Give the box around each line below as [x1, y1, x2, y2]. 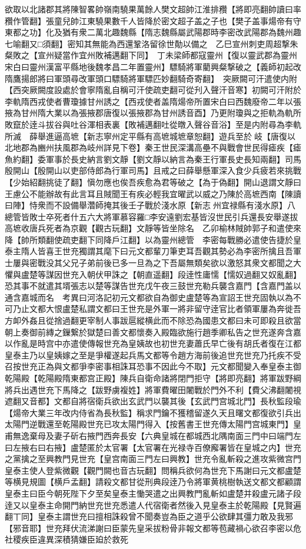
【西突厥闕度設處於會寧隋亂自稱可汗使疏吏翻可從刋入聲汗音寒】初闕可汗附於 [5, 84, 301, 96]
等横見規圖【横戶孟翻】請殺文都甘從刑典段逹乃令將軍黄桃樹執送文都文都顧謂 [5, 475, 301, 488]
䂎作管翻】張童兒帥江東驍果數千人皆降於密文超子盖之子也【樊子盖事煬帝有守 [5, 14, 301, 26]
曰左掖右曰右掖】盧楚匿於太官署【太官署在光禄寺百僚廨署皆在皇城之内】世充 [5, 441, 301, 453]
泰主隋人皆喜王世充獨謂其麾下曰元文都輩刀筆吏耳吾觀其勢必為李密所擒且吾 [5, 245, 293, 257]
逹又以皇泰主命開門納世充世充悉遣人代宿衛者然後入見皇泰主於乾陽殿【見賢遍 [5, 498, 301, 511]
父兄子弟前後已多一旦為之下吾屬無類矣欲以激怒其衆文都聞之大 [62, 257, 301, 269]
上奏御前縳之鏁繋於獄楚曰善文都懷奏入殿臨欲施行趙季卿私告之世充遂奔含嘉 [12, 325, 301, 338]
